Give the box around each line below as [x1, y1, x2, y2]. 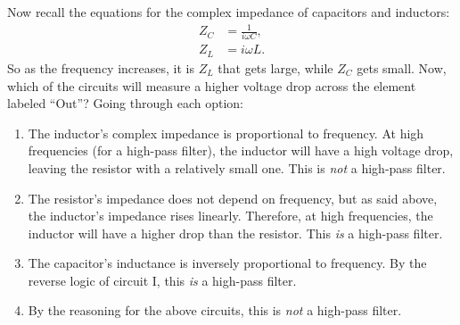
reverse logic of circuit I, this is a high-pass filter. [28, 271, 297, 289]
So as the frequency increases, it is [7, 58, 194, 77]
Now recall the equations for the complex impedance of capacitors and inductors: [7, 3, 450, 21]
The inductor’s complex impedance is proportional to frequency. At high [28, 123, 424, 142]
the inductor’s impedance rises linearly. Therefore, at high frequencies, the [28, 206, 433, 225]
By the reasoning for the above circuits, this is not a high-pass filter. [28, 301, 402, 320]
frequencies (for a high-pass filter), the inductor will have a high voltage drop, [28, 141, 454, 160]
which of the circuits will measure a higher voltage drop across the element [7, 76, 416, 95]
